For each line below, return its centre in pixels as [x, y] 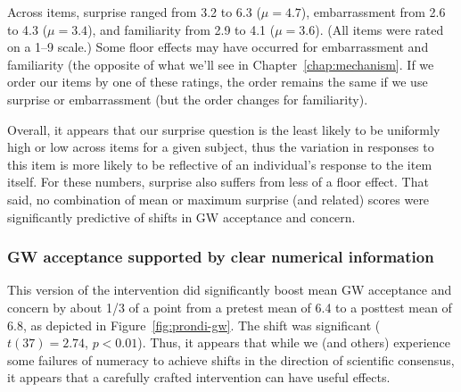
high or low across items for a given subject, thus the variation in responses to [221, 147]
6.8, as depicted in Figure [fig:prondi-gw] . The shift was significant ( [194, 325]
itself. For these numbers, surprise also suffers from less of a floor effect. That [218, 182]
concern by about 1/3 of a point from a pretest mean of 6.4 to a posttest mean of [230, 307]
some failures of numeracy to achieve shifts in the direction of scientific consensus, [231, 359]
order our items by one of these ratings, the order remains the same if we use [218, 82]
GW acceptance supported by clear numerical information [221, 257]
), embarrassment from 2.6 [373, 12]
